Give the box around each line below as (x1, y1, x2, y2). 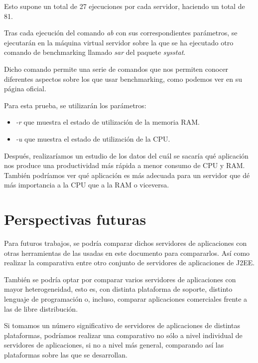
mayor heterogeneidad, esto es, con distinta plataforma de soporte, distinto (4, 284, 233, 294)
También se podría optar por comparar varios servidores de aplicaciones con (4, 274, 236, 284)
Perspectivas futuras (4, 209, 146, 229)
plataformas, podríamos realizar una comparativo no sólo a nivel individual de (4, 330, 243, 340)
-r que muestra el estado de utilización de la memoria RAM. (15, 117, 200, 127)
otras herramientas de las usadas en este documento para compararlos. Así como (4, 247, 250, 258)
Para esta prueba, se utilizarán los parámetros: (4, 100, 146, 110)
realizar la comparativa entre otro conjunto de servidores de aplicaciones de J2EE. (4, 257, 255, 268)
